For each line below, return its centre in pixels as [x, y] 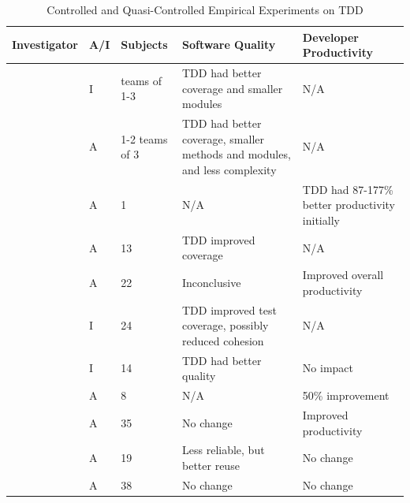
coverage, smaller [223, 138]
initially [321, 220]
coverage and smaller [233, 88]
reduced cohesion [223, 340]
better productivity [348, 205]
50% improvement [346, 395]
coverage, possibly [225, 325]
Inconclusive [212, 282]
